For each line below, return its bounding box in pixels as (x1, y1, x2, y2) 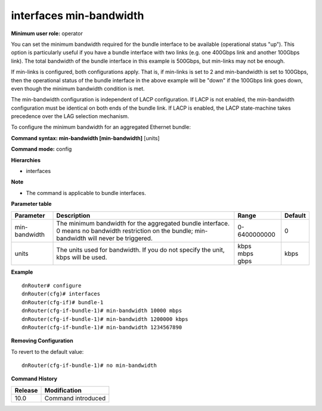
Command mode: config (11, 146, 72, 153)
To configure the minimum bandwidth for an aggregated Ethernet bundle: (11, 123, 191, 131)
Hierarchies (11, 156, 41, 163)
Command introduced (44, 394, 106, 402)
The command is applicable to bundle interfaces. (26, 189, 146, 196)
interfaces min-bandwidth (11, 9, 144, 22)
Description (56, 211, 91, 220)
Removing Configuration (11, 337, 74, 344)
